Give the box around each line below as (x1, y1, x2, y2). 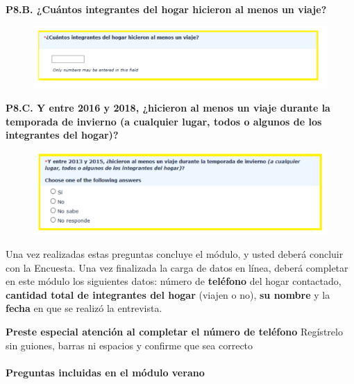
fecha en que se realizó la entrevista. (6, 301, 162, 315)
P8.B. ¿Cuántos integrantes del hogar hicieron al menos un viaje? (6, 2, 327, 16)
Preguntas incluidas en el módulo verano (6, 365, 205, 379)
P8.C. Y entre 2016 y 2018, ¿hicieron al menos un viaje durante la (6, 101, 330, 115)
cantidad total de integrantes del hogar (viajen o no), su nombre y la (6, 287, 330, 302)
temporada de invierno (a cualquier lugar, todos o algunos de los (6, 114, 322, 128)
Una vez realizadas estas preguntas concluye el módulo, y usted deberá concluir (6, 247, 344, 261)
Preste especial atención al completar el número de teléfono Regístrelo (6, 324, 343, 339)
